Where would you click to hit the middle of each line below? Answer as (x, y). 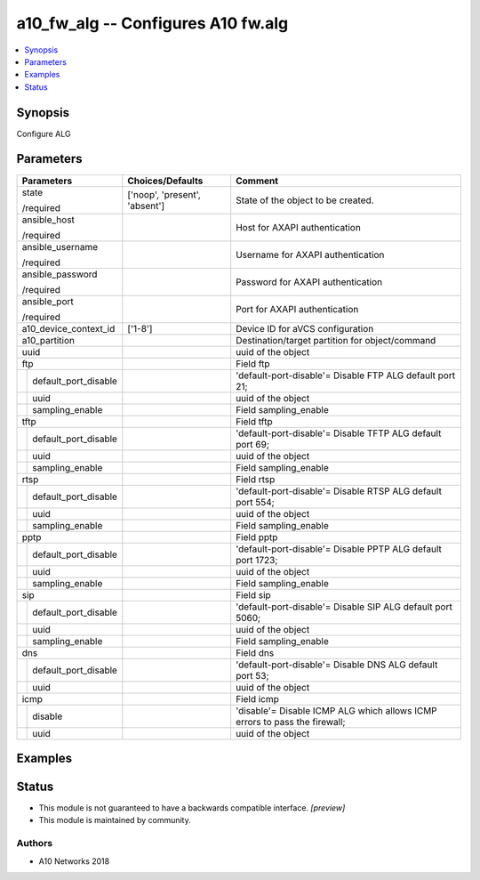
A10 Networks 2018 (74, 861)
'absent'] (146, 206)
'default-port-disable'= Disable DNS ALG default (337, 665)
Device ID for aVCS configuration (305, 328)
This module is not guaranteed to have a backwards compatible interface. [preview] (192, 808)
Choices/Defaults (165, 181)
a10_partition (48, 340)
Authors (35, 844)
